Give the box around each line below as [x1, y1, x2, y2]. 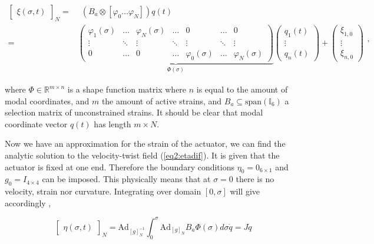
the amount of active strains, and [101, 94, 222, 107]
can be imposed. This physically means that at [42, 173, 211, 185]
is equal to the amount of [196, 83, 288, 95]
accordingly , [5, 196, 51, 209]
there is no [236, 173, 274, 185]
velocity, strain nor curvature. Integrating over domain [5, 185, 201, 197]
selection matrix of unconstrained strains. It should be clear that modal [5, 106, 263, 118]
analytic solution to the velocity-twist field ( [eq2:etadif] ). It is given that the [5, 149, 280, 161]
